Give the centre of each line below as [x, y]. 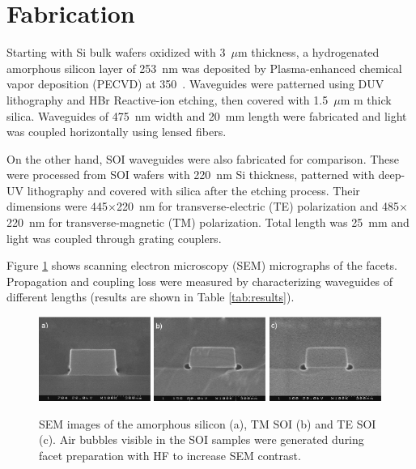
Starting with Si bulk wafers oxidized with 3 [116, 52]
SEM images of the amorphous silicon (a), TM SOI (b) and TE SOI [208, 423]
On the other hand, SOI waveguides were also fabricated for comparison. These [203, 158]
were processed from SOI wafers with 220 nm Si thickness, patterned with [191, 175]
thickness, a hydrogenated [315, 52]
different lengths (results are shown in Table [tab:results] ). [151, 297]
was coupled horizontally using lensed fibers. [117, 132]
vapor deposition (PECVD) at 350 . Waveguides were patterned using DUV [195, 84]
